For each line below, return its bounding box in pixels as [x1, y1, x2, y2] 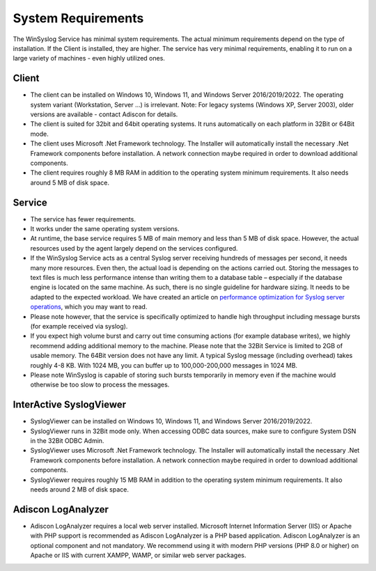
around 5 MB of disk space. [30, 178, 109, 187]
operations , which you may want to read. [30, 303, 148, 311]
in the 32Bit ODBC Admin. [30, 436, 104, 445]
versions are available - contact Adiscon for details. [30, 110, 178, 118]
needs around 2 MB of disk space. [30, 485, 129, 494]
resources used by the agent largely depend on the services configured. [30, 244, 238, 252]
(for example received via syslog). [30, 322, 128, 330]
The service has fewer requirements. [30, 214, 136, 223]
